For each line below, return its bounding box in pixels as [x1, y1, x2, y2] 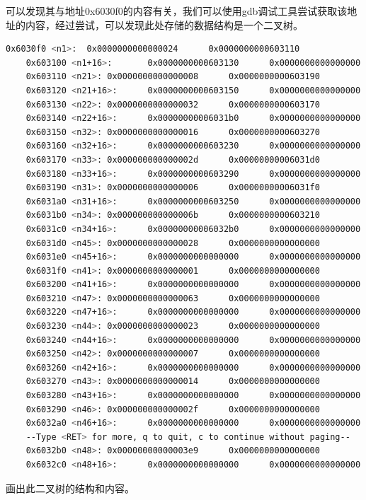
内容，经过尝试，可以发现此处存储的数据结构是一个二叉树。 [25, 17, 303, 32]
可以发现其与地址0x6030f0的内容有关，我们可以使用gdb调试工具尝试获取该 [6, 4, 348, 18]
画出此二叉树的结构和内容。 [6, 480, 135, 495]
